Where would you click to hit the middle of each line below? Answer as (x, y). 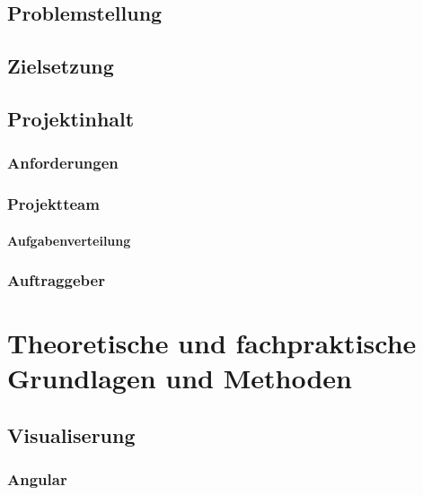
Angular (37, 479)
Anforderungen (63, 163)
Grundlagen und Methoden (180, 378)
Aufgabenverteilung (69, 240)
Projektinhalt (71, 118)
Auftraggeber (56, 280)
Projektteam (53, 204)
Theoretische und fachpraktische (212, 343)
